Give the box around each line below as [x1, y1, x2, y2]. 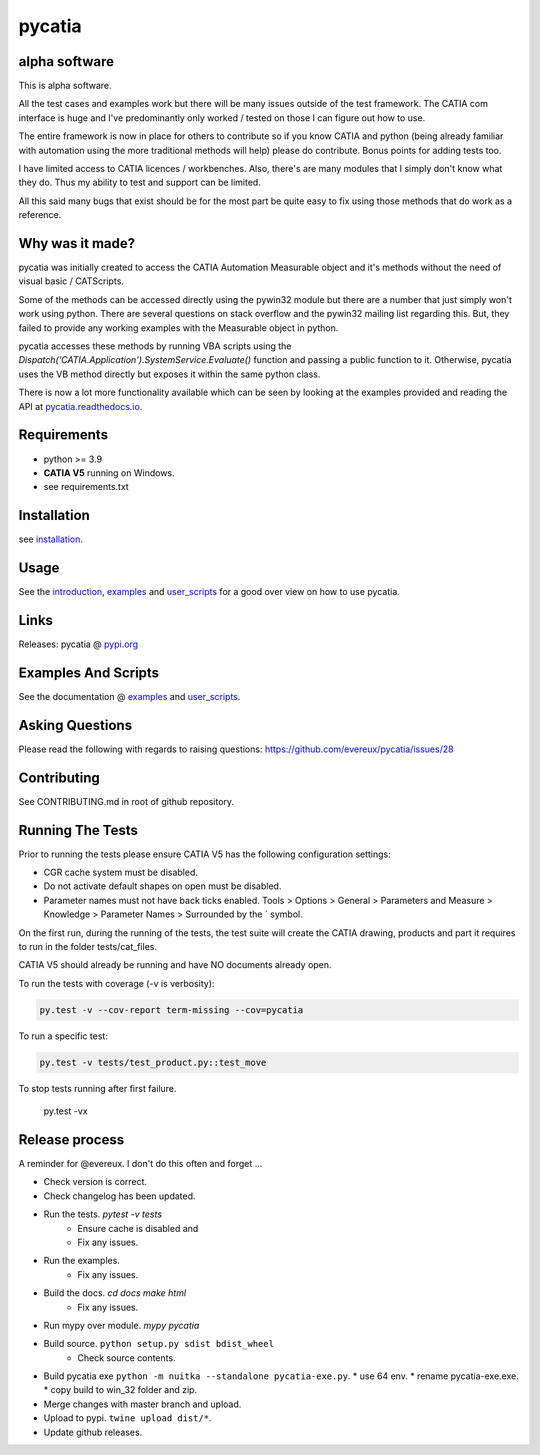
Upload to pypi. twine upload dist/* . [43, 1412, 212, 1424]
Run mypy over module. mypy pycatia [43, 1319, 200, 1331]
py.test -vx [43, 1105, 89, 1117]
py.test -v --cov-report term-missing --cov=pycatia [39, 1004, 304, 1015]
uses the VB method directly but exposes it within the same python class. [18, 368, 321, 380]
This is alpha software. [18, 80, 112, 92]
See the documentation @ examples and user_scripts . [18, 690, 241, 702]
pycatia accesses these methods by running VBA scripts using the [18, 340, 292, 352]
